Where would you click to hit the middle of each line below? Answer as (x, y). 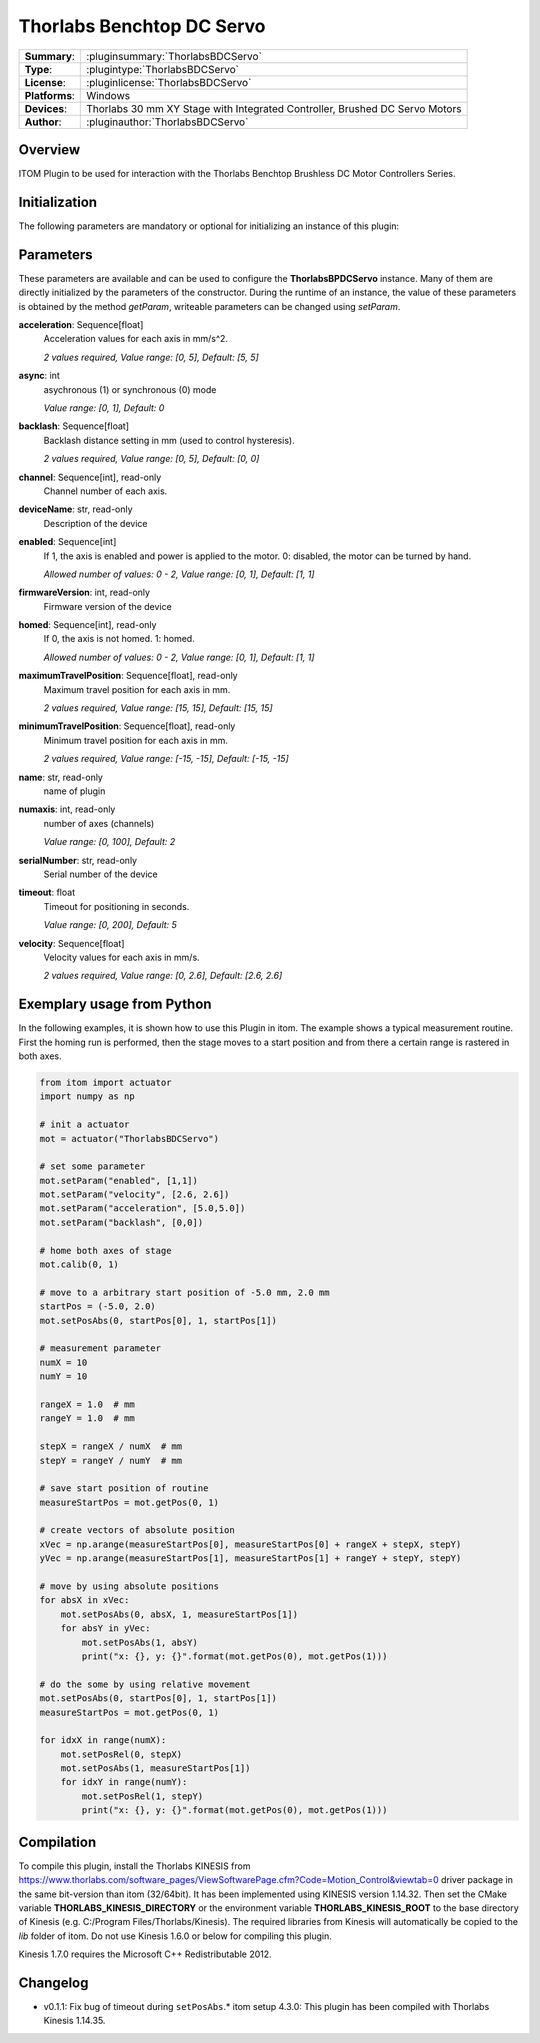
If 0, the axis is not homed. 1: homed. (119, 639)
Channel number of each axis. (105, 491)
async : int (39, 376)
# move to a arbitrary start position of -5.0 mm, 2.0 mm (184, 1292)
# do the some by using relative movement (145, 1684)
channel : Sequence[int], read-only (90, 477)
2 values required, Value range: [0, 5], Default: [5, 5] (151, 357)
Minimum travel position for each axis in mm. (136, 740)
